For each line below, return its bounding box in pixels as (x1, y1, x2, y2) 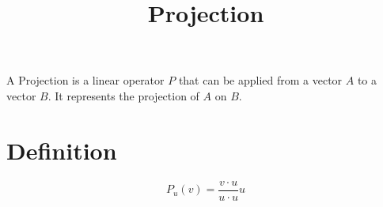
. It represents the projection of (47, 87, 199, 103)
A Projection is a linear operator (6, 72, 165, 88)
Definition (6, 134, 117, 166)
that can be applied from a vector (178, 72, 343, 88)
